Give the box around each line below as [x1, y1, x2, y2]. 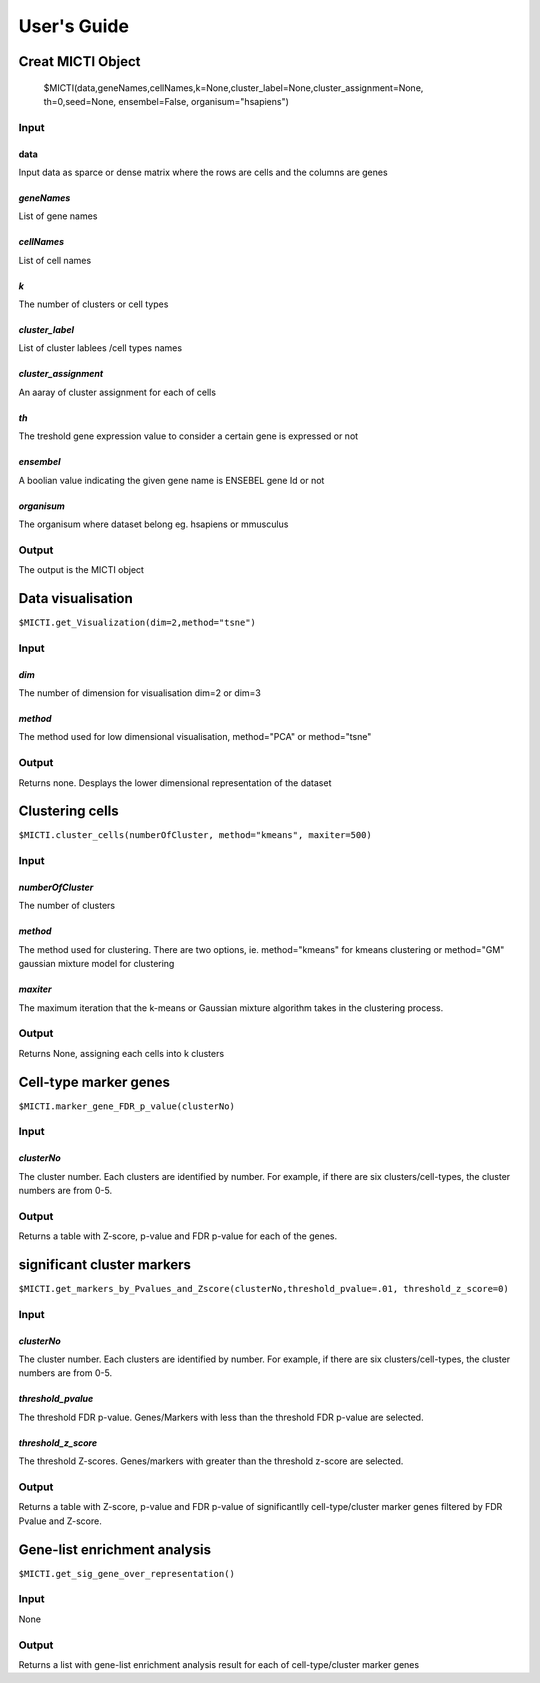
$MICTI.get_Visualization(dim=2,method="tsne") [18, 617, 257, 629]
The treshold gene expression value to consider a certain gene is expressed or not [18, 430, 359, 442]
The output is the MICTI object [18, 564, 145, 576]
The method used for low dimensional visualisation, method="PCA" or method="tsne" [18, 731, 372, 743]
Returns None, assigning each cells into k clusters [18, 1047, 225, 1059]
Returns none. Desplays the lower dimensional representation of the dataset [18, 776, 332, 789]
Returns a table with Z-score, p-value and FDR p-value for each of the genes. [18, 1230, 338, 1242]
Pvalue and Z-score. [18, 1515, 102, 1527]
